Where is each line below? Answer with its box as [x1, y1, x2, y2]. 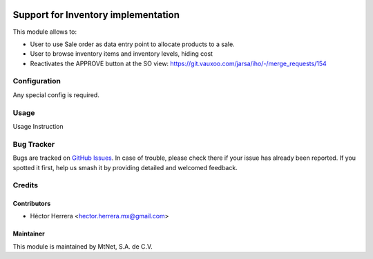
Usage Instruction [12, 122, 64, 130]
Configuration [12, 76, 61, 86]
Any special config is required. [12, 90, 99, 99]
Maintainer [12, 229, 45, 238]
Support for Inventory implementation [12, 9, 180, 21]
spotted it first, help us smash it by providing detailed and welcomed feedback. [12, 163, 238, 172]
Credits [12, 180, 38, 190]
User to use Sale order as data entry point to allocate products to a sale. [30, 40, 235, 48]
